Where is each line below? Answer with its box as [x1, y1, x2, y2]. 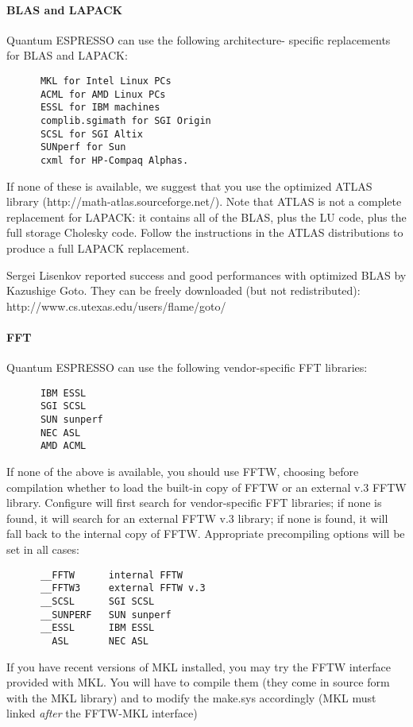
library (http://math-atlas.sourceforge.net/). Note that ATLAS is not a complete [6, 193, 402, 210]
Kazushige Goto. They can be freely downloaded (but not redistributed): [6, 282, 361, 299]
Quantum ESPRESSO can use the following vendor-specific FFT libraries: [6, 359, 368, 376]
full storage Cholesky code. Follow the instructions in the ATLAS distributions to [6, 224, 403, 241]
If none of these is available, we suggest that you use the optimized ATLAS [6, 177, 372, 194]
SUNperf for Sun [40, 141, 126, 153]
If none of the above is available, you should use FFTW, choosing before [6, 463, 359, 479]
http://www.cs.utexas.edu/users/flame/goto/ [6, 297, 226, 314]
